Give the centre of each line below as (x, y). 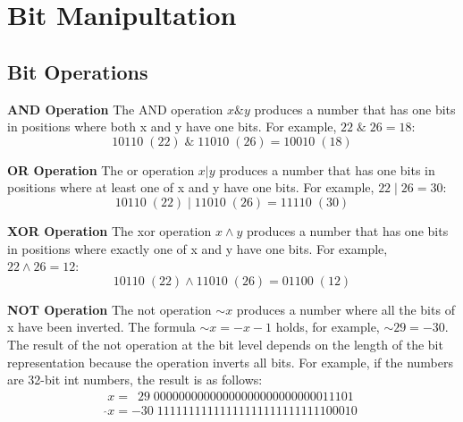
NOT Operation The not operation (109, 309)
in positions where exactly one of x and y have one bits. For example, (198, 248)
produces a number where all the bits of (345, 309)
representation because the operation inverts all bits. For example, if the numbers (230, 362)
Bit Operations (78, 71)
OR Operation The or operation (101, 169)
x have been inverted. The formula (101, 327)
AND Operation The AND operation (115, 109)
